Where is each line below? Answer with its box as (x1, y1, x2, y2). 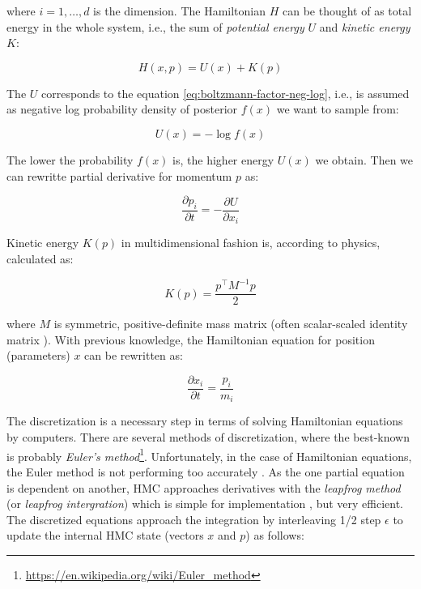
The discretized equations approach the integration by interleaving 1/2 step (6, 510, 381, 527)
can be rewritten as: (84, 347, 183, 364)
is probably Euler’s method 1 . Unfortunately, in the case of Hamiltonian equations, (6, 445, 412, 464)
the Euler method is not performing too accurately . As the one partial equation (6, 463, 405, 480)
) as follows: (245, 527, 304, 544)
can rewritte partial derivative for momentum (6, 167, 232, 184)
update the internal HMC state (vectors (6, 527, 204, 544)
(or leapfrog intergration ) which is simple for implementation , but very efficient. (6, 495, 403, 512)
